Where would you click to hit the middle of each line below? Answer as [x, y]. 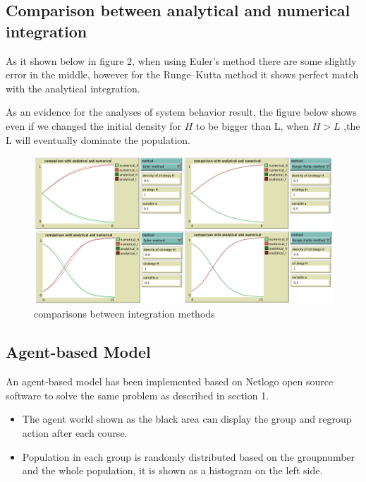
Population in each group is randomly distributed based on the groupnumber [189, 456]
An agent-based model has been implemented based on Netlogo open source [170, 381]
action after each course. [75, 433]
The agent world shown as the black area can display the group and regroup [187, 419]
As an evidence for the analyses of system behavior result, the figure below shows [181, 112]
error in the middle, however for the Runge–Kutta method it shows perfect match [182, 74]
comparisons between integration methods [124, 314]
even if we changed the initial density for [94, 125]
